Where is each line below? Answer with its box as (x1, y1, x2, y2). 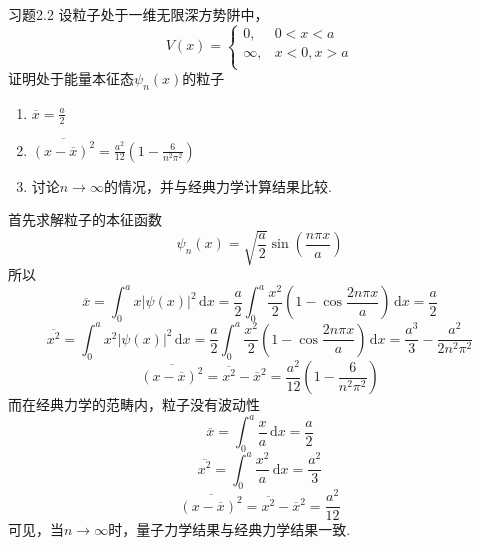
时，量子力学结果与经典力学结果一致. (108, 519, 351, 540)
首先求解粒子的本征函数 (8, 209, 162, 230)
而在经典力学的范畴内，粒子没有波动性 (8, 394, 260, 415)
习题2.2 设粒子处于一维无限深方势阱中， (8, 4, 269, 24)
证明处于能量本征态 (8, 68, 134, 89)
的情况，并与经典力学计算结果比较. (103, 175, 332, 196)
